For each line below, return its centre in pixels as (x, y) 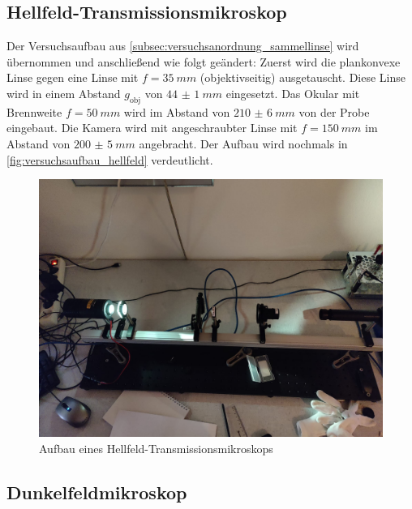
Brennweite (34, 111)
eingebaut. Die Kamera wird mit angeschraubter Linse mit (152, 128)
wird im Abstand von (177, 111)
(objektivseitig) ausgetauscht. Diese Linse (303, 77)
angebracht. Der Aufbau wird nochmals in (243, 143)
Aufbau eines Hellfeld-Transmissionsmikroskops (156, 448)
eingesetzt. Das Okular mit (293, 93)
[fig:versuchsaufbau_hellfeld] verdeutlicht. (110, 159)
